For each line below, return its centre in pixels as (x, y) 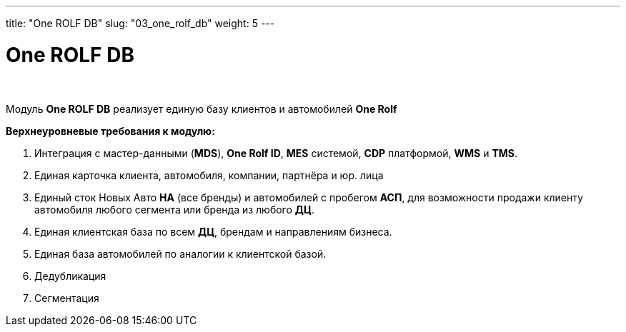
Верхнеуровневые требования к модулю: (110, 131)
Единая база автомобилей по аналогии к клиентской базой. (180, 253)
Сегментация (67, 298)
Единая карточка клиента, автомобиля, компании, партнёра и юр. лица (209, 175)
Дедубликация (70, 276)
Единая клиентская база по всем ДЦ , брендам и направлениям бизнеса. (213, 231)
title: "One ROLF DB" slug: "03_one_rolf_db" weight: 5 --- (140, 23)
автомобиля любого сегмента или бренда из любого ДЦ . (174, 209)
